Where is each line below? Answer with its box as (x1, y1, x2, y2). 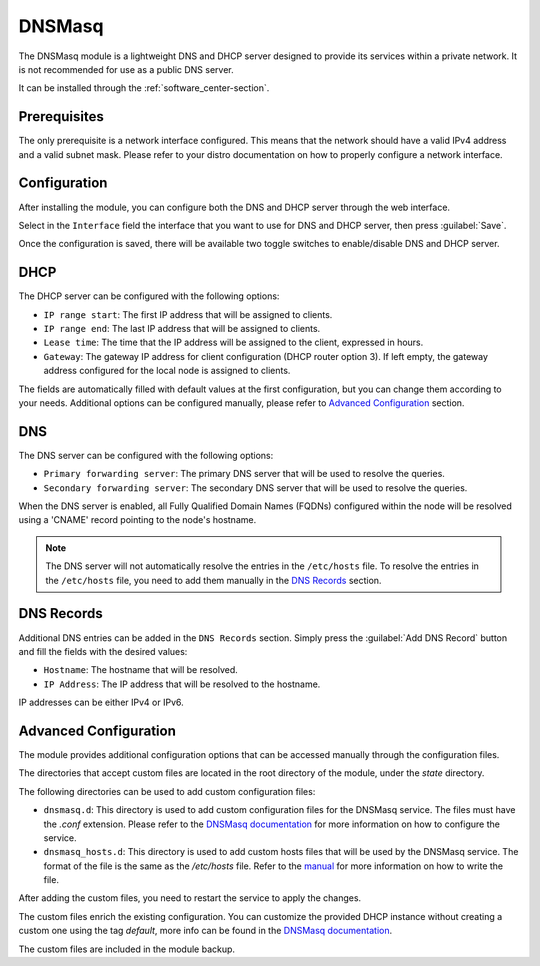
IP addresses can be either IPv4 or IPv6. (18, 696, 184, 709)
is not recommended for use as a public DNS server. (18, 63, 234, 75)
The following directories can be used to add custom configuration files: (18, 785, 316, 797)
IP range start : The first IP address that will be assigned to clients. (43, 308, 333, 320)
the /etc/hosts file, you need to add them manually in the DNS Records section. (45, 574, 382, 586)
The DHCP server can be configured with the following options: (18, 290, 280, 302)
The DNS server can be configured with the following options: (18, 449, 274, 461)
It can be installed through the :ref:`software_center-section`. (18, 82, 270, 94)
